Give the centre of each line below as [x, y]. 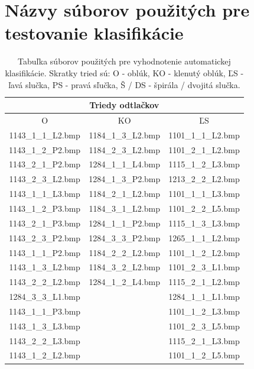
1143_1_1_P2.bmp [45, 252]
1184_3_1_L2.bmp [124, 208]
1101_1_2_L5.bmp [204, 355]
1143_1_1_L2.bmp [45, 135]
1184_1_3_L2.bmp [124, 135]
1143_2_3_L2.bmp [45, 179]
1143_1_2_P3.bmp [45, 208]
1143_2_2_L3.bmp [45, 340]
